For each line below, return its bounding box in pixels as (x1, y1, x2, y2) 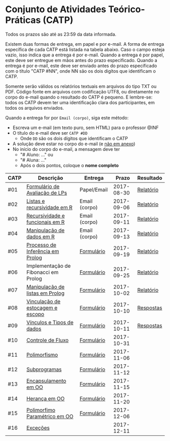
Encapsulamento (26, 377, 67, 384)
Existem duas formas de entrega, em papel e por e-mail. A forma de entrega (5, 41, 164, 47)
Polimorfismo (26, 351, 58, 358)
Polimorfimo (26, 406, 56, 414)
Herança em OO (26, 395, 65, 402)
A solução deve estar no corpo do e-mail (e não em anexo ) (12, 141, 136, 147)
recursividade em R (26, 204, 73, 211)
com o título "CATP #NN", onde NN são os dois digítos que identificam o (5, 68, 156, 74)
